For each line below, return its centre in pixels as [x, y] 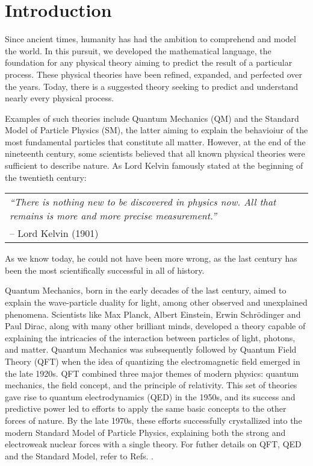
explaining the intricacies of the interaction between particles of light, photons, [150, 337]
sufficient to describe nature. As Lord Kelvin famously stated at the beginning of [154, 165]
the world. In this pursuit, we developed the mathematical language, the [138, 50]
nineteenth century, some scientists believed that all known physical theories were [155, 153]
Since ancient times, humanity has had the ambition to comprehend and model [150, 39]
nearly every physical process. [60, 98]
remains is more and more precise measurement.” [113, 216]
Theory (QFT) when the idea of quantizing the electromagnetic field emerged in [153, 361]
